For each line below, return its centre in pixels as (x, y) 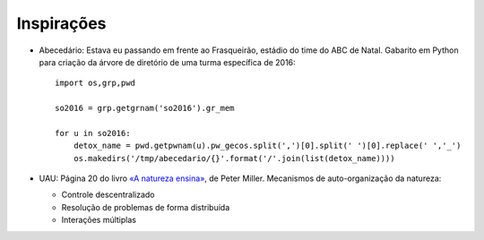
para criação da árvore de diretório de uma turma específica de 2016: (167, 62)
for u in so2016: (93, 133)
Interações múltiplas (99, 220)
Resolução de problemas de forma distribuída (146, 207)
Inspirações (61, 23)
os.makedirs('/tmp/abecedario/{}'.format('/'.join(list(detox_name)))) (234, 158)
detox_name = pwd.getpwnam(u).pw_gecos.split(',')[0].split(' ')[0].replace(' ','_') (267, 146)
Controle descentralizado (108, 195)
